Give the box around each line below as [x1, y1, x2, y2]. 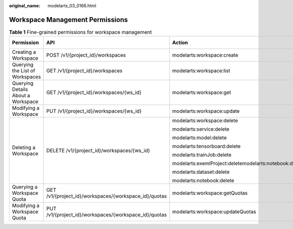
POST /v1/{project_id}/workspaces [46, 52, 126, 59]
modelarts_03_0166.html [47, 3, 96, 8]
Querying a [12, 183, 38, 190]
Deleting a [12, 144, 36, 151]
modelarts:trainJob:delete [172, 152, 231, 159]
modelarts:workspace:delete [172, 117, 238, 124]
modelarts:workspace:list [172, 68, 230, 74]
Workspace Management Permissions [9, 15, 128, 24]
